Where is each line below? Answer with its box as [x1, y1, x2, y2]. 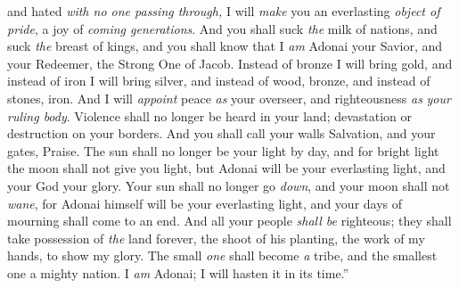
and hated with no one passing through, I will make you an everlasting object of [7, 2, 440, 20]
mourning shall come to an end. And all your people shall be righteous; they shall [7, 211, 452, 230]
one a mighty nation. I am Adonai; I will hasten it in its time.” [7, 263, 349, 282]
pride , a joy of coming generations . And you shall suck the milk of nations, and [7, 19, 438, 37]
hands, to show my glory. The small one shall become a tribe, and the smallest [7, 246, 438, 265]
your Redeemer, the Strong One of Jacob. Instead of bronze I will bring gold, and [7, 53, 453, 72]
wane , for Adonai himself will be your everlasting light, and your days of [7, 193, 403, 212]
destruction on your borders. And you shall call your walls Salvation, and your [7, 124, 436, 143]
